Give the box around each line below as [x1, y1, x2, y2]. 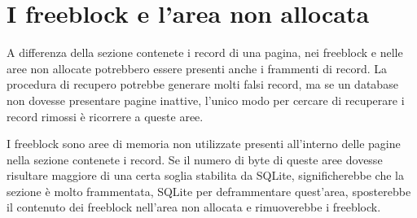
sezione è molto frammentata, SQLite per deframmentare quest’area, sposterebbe [7, 182, 411, 199]
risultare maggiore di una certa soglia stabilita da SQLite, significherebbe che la [7, 167, 404, 184]
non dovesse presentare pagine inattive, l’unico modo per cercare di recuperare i [7, 91, 405, 108]
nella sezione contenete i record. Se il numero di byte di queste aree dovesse [7, 150, 383, 168]
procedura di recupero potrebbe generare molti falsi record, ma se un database [7, 76, 398, 93]
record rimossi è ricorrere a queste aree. [7, 107, 204, 124]
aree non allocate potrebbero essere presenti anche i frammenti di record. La [7, 59, 387, 76]
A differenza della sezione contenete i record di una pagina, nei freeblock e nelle [7, 44, 403, 61]
